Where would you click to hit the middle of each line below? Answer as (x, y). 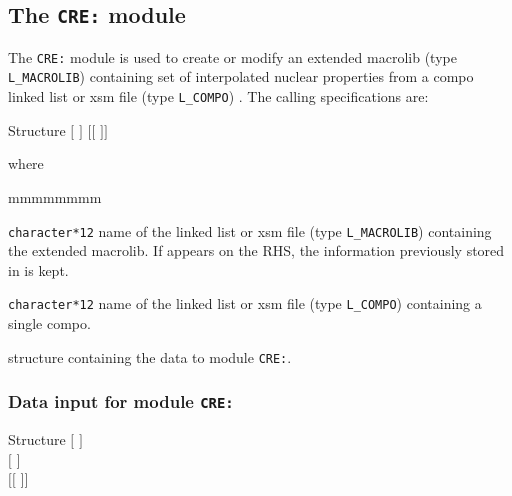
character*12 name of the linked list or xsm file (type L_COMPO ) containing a (245, 303)
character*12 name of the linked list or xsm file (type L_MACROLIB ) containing (250, 230)
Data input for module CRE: (121, 401)
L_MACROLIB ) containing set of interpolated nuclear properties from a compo (241, 76)
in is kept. (38, 269)
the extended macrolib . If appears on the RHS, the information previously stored (256, 250)
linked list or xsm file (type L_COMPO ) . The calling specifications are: (218, 96)
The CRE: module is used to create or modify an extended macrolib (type (232, 56)
